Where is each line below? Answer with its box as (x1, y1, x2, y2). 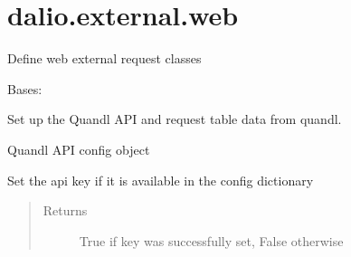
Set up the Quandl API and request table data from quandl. (7, 109, 342, 128)
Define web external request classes (7, 49, 202, 68)
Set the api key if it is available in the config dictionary (7, 170, 314, 189)
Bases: (7, 79, 43, 98)
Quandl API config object (7, 139, 150, 158)
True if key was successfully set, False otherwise (79, 231, 344, 250)
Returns (43, 201, 88, 220)
